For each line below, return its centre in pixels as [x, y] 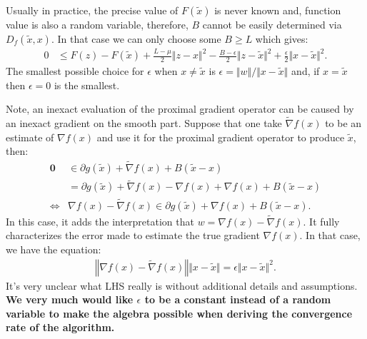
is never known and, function [278, 10]
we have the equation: [54, 249]
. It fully [321, 221]
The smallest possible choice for [75, 71]
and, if [306, 71]
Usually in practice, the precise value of [92, 10]
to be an [343, 123]
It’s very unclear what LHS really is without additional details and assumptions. [182, 285]
